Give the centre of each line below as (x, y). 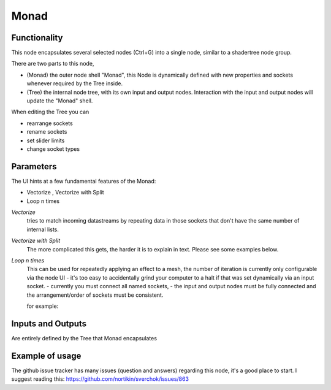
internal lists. (43, 229)
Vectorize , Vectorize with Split (65, 193)
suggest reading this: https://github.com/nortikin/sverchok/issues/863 (100, 379)
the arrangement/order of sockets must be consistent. (95, 295)
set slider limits (46, 140)
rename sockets (47, 132)
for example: (43, 306)
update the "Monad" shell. (60, 101)
